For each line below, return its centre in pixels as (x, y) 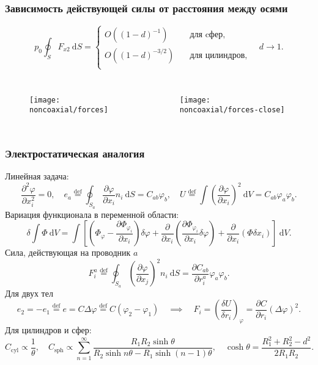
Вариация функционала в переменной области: (92, 214)
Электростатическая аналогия (75, 154)
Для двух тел (29, 293)
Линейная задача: (37, 176)
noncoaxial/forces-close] (232, 110)
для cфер (206, 35)
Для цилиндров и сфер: (48, 329)
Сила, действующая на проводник (68, 252)
